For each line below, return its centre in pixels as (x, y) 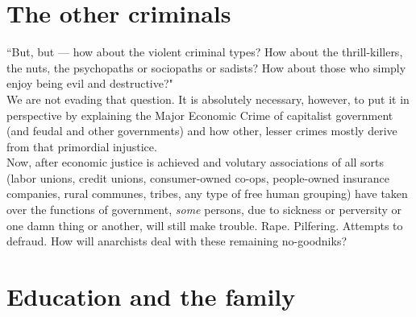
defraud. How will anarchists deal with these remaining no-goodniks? (177, 241)
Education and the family (151, 296)
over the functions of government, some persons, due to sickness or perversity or (204, 210)
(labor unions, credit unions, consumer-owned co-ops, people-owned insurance (198, 177)
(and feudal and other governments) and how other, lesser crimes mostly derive (202, 131)
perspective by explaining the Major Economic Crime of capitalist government (200, 115)
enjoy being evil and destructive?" (90, 83)
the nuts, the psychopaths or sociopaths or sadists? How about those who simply (206, 67)
